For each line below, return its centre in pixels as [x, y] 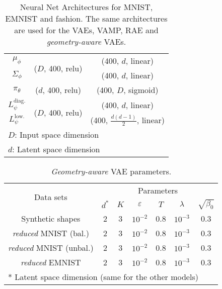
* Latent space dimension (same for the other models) [103, 276]
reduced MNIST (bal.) [51, 233]
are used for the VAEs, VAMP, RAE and [86, 30]
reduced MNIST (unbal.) [51, 247]
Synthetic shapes [51, 218]
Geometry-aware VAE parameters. [111, 171]
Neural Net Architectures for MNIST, [86, 7]
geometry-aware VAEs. [86, 41]
